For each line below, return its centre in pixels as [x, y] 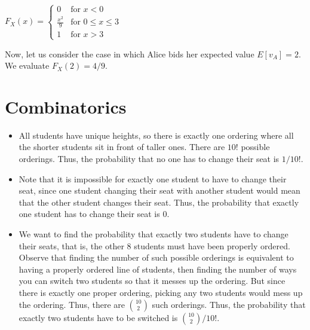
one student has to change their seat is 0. [94, 214]
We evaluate [27, 65]
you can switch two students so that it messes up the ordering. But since [152, 281]
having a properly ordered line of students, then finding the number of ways [158, 269]
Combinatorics [66, 106]
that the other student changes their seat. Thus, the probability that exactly [159, 202]
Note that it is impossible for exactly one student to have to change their [153, 178]
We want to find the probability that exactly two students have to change [154, 233]
